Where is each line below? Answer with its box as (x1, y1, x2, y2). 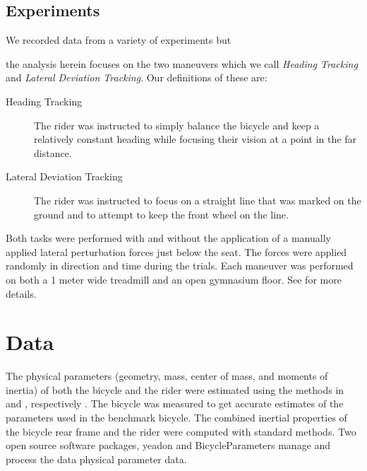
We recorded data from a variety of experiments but (6, 33, 231, 47)
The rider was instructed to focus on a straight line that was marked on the (34, 192, 361, 207)
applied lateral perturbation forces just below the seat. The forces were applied (6, 244, 347, 259)
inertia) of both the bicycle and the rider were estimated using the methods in (6, 382, 344, 397)
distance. (34, 145, 72, 160)
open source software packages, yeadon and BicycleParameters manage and (6, 438, 331, 453)
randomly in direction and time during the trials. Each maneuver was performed (6, 258, 354, 273)
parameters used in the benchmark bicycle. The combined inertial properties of (6, 410, 347, 425)
